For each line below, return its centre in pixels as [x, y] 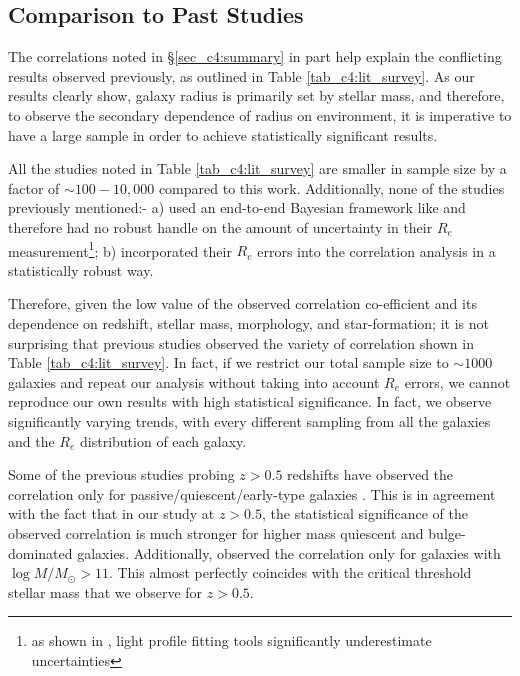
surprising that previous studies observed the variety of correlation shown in [241, 342]
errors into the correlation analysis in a [376, 250]
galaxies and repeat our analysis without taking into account [194, 381]
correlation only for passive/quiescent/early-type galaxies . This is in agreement [252, 493]
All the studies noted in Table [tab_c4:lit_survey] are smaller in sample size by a [257, 168]
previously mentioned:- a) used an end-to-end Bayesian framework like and [237, 207]
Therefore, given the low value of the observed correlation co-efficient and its [242, 303]
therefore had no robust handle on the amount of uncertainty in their [220, 226]
